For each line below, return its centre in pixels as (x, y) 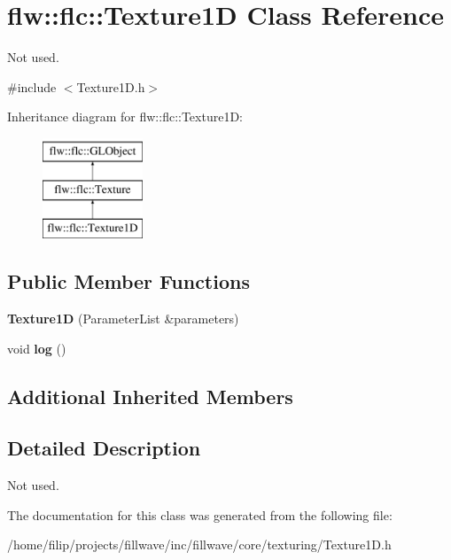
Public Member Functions (128, 281)
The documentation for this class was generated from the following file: (200, 514)
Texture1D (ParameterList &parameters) (123, 319)
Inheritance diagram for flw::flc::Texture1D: (125, 117)
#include (32, 86)
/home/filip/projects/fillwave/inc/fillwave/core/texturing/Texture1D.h (199, 544)
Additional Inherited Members (150, 396)
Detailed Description (104, 448)
